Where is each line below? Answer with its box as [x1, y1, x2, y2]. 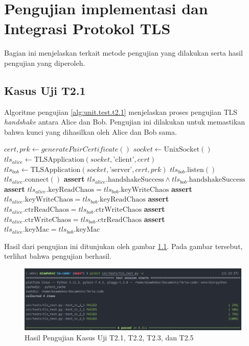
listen [187, 166, 204, 174]
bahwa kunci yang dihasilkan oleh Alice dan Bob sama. [4, 126, 177, 137]
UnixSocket [164, 146, 200, 154]
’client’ [113, 156, 134, 164]
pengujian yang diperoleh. [4, 57, 85, 68]
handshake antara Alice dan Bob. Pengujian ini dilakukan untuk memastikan [4, 116, 245, 127]
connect [25, 176, 49, 184]
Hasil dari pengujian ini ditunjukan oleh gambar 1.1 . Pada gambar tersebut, [4, 240, 243, 251]
